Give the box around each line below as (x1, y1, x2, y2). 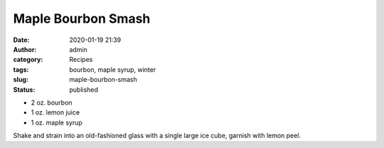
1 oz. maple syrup (31, 118, 83, 127)
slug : (13, 75, 28, 84)
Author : (13, 45, 37, 53)
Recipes (69, 55, 93, 64)
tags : (13, 65, 29, 74)
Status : (13, 85, 36, 94)
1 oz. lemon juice (31, 108, 80, 117)
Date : (13, 36, 30, 44)
